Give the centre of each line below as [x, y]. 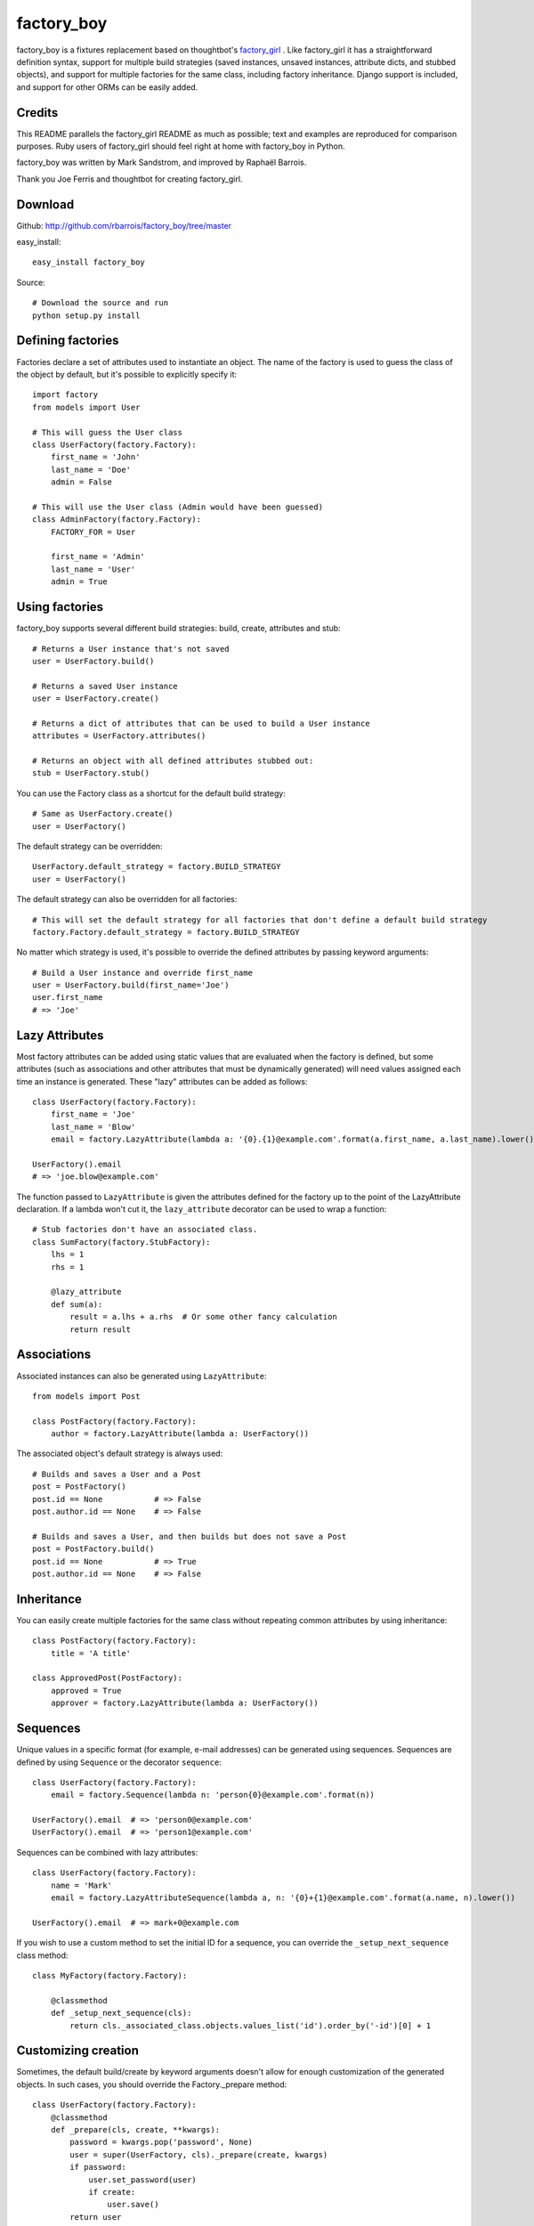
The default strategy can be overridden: [90, 846]
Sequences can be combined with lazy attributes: [107, 1852]
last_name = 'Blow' [93, 1127]
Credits [37, 113]
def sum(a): [77, 1304]
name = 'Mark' [81, 1885]
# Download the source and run [101, 303]
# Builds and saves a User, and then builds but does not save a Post [190, 1536]
